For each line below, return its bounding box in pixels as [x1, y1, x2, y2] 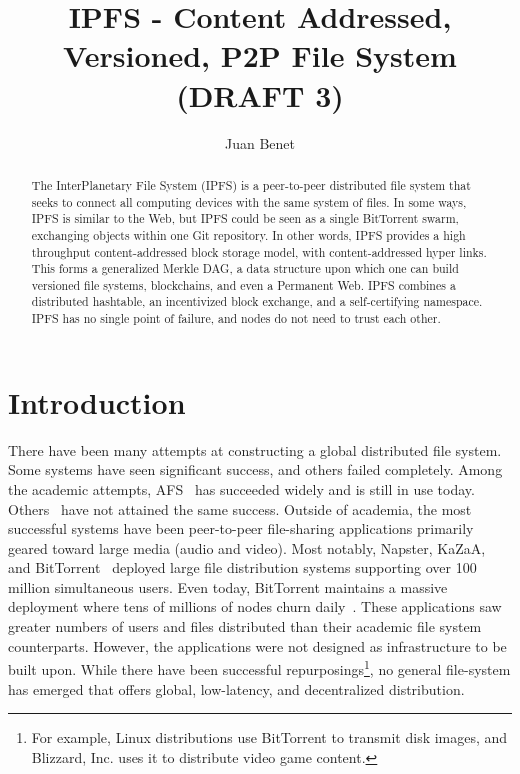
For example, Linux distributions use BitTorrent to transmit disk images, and [31, 727, 508, 748]
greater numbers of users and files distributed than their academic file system [8, 616, 482, 637]
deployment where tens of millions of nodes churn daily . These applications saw [8, 596, 502, 617]
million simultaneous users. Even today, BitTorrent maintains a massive [8, 576, 448, 597]
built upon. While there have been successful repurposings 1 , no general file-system [8, 656, 511, 679]
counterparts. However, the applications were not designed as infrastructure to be [8, 635, 507, 656]
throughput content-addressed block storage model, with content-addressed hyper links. [31, 243, 487, 260]
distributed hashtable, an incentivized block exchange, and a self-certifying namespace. [31, 293, 483, 310]
